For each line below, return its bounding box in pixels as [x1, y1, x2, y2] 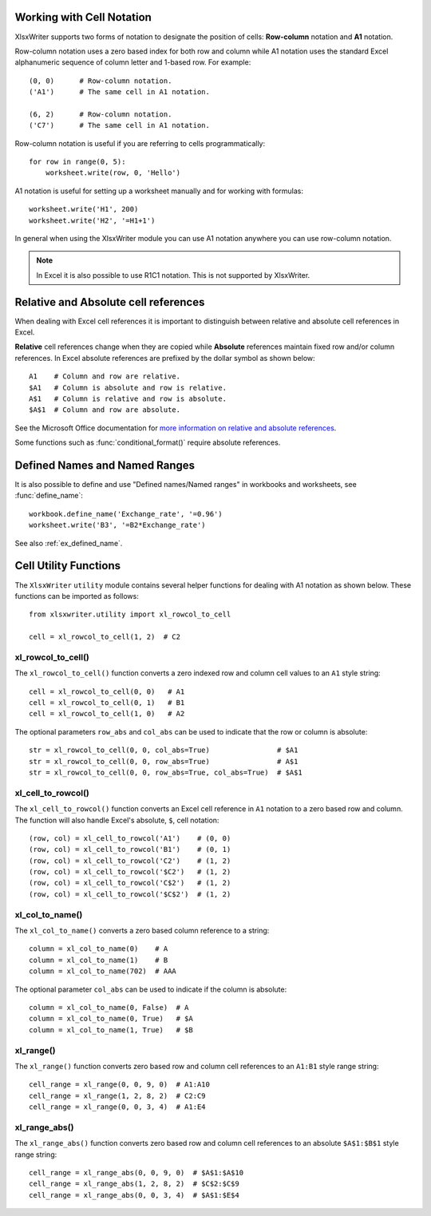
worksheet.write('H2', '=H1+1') [29, 216, 156, 225]
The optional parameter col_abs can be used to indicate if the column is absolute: [14, 984, 287, 994]
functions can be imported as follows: [14, 591, 139, 600]
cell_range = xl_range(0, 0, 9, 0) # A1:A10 [29, 1080, 211, 1089]
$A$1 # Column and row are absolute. [29, 406, 181, 414]
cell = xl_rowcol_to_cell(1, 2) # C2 [29, 632, 181, 642]
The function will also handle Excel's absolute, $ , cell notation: [14, 815, 219, 825]
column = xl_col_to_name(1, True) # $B [29, 1025, 193, 1034]
